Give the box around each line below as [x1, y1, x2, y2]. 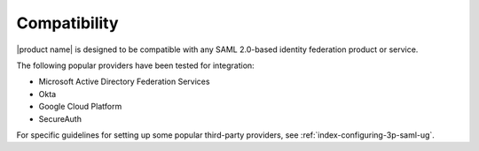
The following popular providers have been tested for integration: [16, 60, 255, 71]
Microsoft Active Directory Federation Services [38, 76, 210, 87]
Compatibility [16, 13, 119, 33]
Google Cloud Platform [38, 102, 122, 112]
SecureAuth [38, 113, 82, 124]
